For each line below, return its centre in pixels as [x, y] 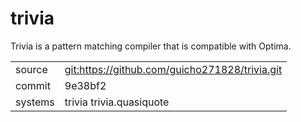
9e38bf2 [85, 85]
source [31, 69]
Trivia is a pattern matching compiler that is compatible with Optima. [151, 46]
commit [33, 85]
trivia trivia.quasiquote [117, 102]
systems [35, 102]
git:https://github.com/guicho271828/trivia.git [173, 69]
